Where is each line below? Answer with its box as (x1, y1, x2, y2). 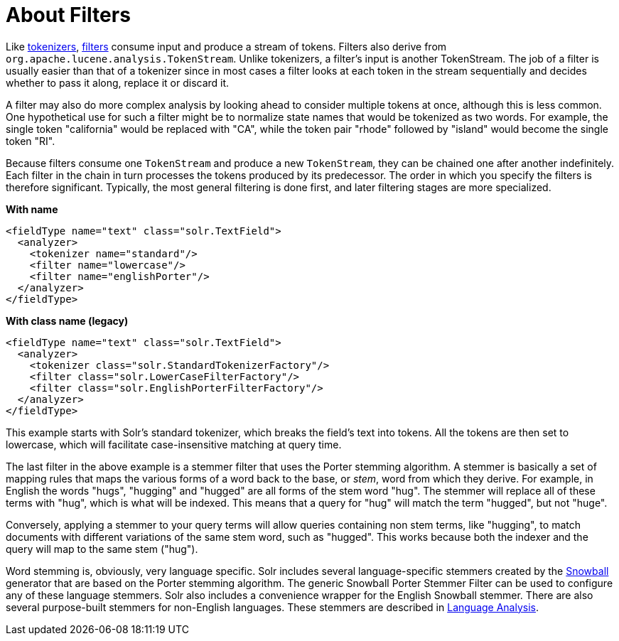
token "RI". (6, 134, 55, 147)
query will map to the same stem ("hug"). (6, 542, 198, 555)
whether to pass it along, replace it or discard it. (6, 76, 230, 89)
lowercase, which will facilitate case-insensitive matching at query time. (6, 438, 342, 451)
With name (6, 203, 58, 215)
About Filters (6, 3, 131, 27)
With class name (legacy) (6, 314, 129, 327)
